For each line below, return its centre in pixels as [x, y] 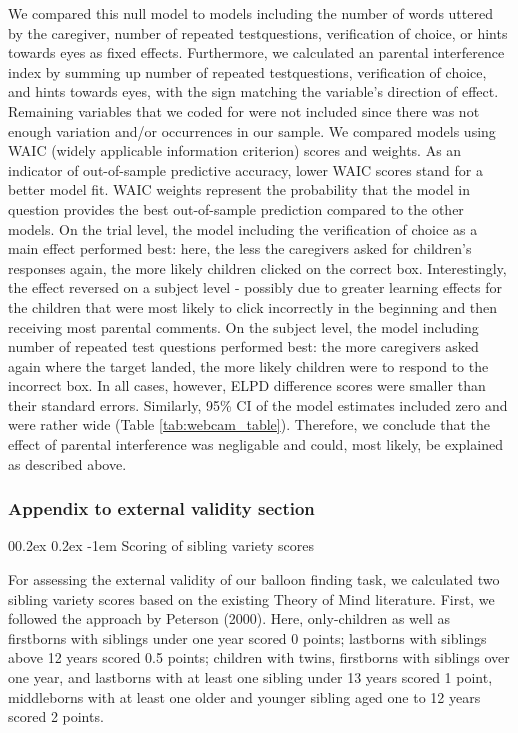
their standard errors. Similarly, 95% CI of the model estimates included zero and [258, 404]
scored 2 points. [56, 716]
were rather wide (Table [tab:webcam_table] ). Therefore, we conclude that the [249, 424]
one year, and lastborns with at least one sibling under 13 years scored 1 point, [250, 677]
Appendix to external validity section [161, 508]
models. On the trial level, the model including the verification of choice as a [243, 228]
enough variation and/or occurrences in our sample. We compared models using [252, 130]
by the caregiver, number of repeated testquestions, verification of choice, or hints [258, 32]
